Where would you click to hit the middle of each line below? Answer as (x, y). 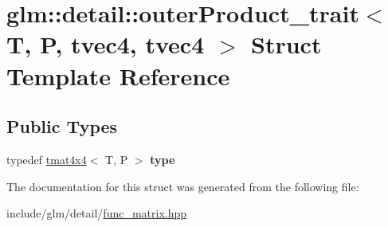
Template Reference (118, 75)
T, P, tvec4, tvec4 (106, 44)
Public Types (62, 126)
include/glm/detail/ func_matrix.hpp (97, 213)
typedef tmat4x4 (47, 159)
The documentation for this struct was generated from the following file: (183, 186)
